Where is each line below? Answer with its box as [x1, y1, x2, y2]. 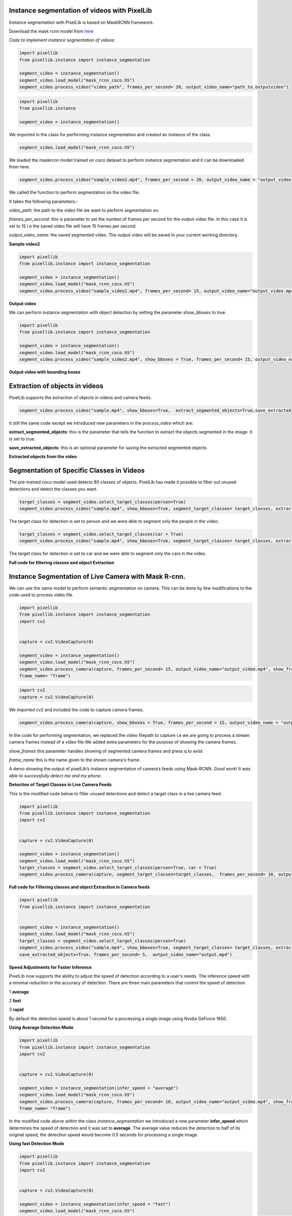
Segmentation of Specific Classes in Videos [9, 466, 145, 475]
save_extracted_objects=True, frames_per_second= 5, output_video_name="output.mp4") [19, 951, 233, 957]
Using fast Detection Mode [9, 1141, 64, 1146]
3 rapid [9, 1007, 24, 1013]
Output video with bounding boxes [9, 369, 81, 375]
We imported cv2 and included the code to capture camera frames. [9, 707, 144, 713]
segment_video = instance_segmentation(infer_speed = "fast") [19, 1201, 171, 1207]
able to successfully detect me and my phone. [9, 772, 102, 778]
